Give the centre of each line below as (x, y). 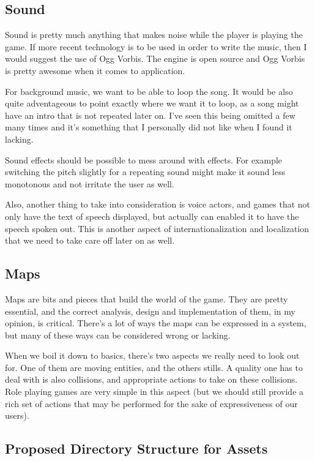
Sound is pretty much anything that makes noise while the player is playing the (154, 35)
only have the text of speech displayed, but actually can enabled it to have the (152, 216)
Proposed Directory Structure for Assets (136, 448)
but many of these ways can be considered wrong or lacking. (118, 335)
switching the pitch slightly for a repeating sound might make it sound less (145, 172)
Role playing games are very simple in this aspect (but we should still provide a (154, 392)
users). (17, 415)
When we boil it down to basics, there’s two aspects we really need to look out (152, 355)
